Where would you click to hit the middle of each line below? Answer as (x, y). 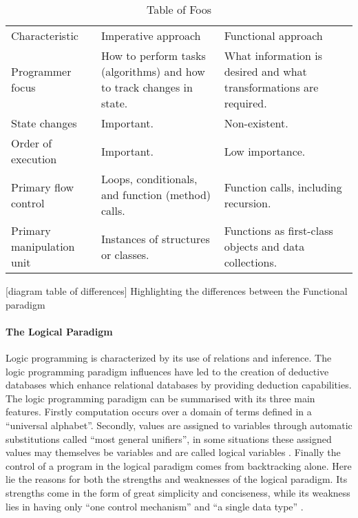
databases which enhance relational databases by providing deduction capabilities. (179, 385)
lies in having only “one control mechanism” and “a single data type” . (155, 506)
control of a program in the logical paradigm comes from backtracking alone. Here (179, 465)
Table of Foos (179, 9)
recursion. (248, 203)
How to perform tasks (153, 55)
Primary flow (42, 187)
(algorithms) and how (153, 71)
